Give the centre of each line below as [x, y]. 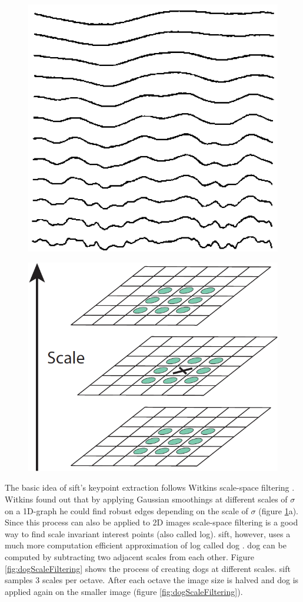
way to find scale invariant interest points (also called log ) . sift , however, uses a [148, 533]
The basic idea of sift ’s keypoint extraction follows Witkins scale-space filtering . [150, 487]
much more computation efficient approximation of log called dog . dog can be [146, 545]
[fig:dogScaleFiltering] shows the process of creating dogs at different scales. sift [148, 568]
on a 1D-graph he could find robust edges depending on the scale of [126, 510]
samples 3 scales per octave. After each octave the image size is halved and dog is [152, 580]
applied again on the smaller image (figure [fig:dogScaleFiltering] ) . [124, 591]
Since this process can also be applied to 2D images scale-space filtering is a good [151, 522]
